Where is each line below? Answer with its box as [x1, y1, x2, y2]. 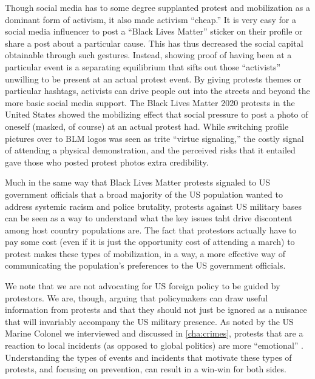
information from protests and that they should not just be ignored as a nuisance [5, 303, 307, 316]
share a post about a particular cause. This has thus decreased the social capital [5, 36, 303, 49]
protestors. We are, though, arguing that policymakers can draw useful [5, 291, 268, 304]
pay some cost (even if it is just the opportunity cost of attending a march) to [5, 235, 295, 248]
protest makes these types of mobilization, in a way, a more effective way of [5, 247, 285, 260]
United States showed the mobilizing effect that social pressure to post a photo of [5, 108, 308, 121]
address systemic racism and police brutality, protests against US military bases [5, 200, 302, 212]
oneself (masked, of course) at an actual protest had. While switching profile [5, 119, 289, 132]
